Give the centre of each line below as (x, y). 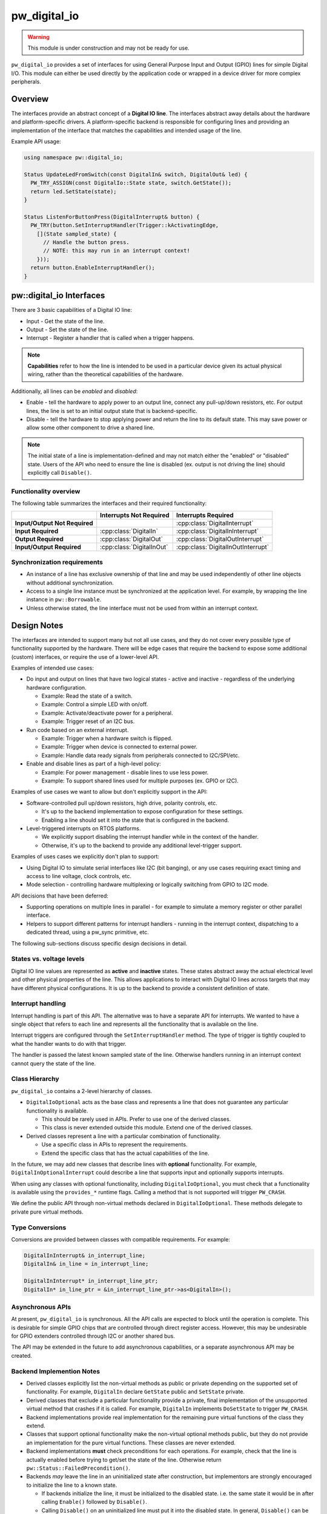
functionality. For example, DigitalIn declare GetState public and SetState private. (136, 1392)
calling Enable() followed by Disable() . (94, 1502)
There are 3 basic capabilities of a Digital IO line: (72, 310)
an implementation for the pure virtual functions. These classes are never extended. (131, 1443)
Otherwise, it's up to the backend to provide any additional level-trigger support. (142, 845)
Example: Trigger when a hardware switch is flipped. (107, 738)
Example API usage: (36, 142)
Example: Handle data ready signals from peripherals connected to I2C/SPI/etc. (140, 755)
